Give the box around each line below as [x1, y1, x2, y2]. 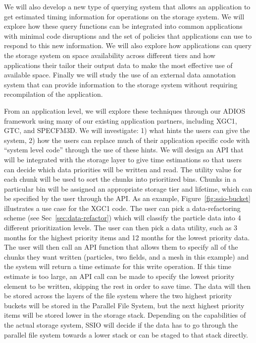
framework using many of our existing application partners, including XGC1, [4, 115, 237, 126]
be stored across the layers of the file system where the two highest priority [4, 290, 232, 301]
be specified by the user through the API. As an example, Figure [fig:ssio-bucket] [4, 193, 251, 204]
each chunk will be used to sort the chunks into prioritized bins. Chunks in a [4, 174, 237, 184]
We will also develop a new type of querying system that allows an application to [4, 1, 251, 11]
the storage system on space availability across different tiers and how [4, 50, 215, 60]
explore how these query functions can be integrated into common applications [4, 21, 243, 31]
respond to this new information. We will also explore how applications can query [4, 40, 252, 51]
